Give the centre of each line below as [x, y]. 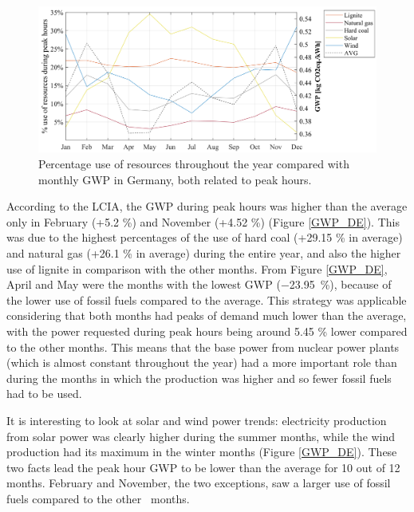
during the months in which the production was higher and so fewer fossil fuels [199, 378]
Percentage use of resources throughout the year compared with [194, 164]
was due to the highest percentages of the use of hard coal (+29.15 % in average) [205, 237]
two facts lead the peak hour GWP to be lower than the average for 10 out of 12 [203, 467]
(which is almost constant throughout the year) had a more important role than [202, 362]
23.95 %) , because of [340, 284]
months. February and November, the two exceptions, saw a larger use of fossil [199, 483]
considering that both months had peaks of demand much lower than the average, [207, 315]
